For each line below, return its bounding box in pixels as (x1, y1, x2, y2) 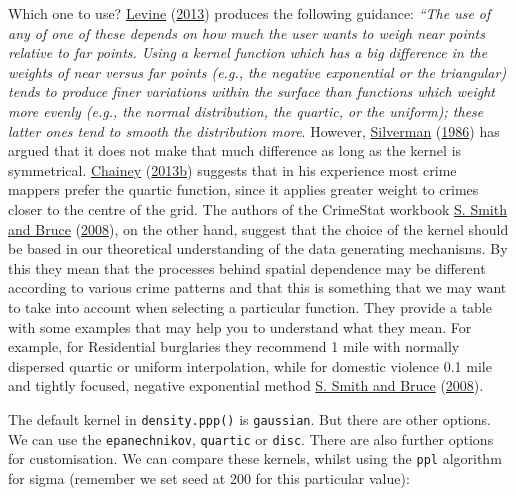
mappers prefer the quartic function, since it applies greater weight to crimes (8, 179, 479, 200)
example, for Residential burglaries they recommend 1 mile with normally (8, 336, 460, 357)
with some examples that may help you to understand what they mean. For (8, 316, 472, 337)
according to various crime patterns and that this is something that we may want (8, 277, 507, 298)
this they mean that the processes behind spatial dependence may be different (8, 257, 486, 278)
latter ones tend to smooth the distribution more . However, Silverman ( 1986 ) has (8, 120, 500, 141)
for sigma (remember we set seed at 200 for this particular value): (8, 467, 410, 488)
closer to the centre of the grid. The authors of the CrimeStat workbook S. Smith (8, 198, 507, 219)
